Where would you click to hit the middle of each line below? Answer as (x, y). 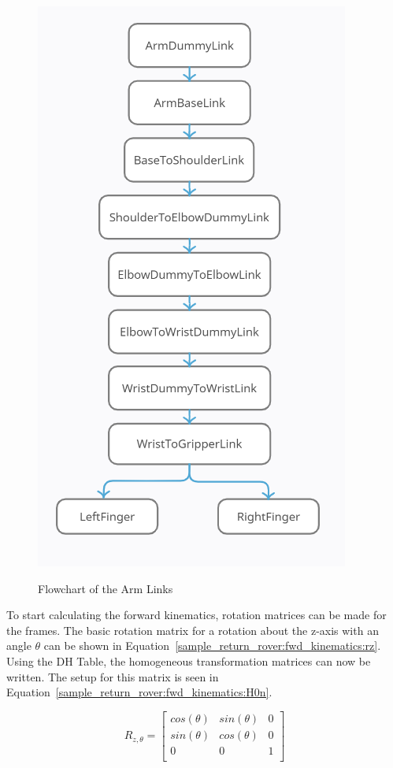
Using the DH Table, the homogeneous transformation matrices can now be (189, 660)
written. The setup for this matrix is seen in (113, 676)
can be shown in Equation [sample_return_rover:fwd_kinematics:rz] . (212, 646)
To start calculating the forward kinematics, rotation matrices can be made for (196, 615)
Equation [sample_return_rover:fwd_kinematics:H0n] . (139, 692)
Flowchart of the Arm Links (106, 588)
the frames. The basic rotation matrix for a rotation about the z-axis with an (193, 630)
